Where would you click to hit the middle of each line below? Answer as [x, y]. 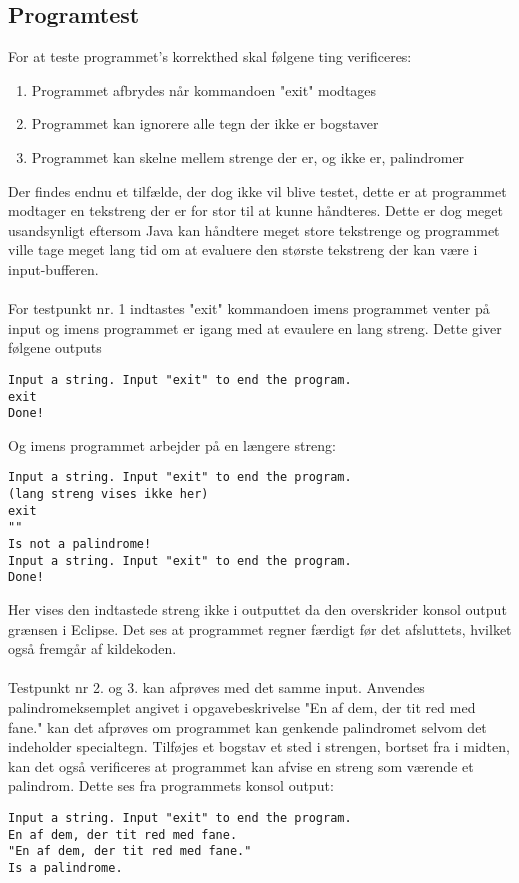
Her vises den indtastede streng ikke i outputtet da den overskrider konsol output [257, 609]
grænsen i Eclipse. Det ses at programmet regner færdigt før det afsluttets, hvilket [260, 628]
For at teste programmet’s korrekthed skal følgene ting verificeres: [210, 56]
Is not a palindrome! [80, 544]
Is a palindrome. [65, 867]
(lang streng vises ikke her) [108, 494]
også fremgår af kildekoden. [92, 648]
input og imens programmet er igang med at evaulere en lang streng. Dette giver [255, 327]
